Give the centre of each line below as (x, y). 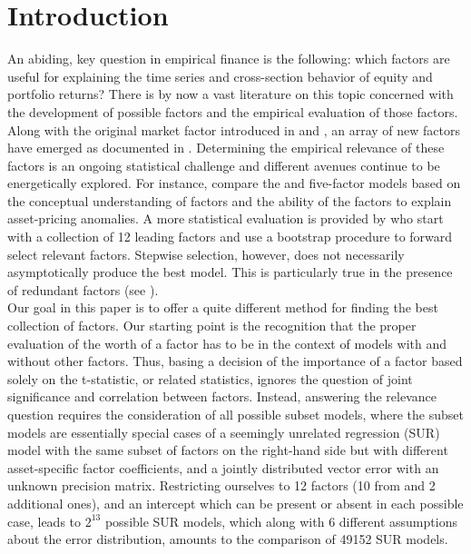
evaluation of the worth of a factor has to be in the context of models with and (227, 343)
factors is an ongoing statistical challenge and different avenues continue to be (224, 165)
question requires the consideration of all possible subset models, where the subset (235, 414)
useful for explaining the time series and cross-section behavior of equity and (220, 76)
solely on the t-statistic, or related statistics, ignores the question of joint (210, 378)
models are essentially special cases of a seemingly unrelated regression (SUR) (224, 432)
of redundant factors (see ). (83, 289)
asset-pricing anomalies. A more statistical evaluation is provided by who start (226, 218)
